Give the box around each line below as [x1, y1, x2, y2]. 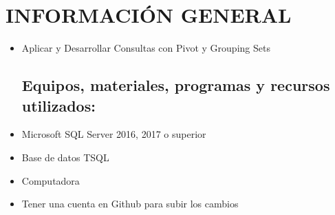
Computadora [21, 173, 80, 187]
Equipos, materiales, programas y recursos [21, 74, 330, 96]
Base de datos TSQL [21, 150, 109, 164]
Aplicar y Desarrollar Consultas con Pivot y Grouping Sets [21, 41, 270, 55]
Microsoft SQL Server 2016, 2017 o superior [21, 127, 206, 141]
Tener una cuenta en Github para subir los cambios [21, 196, 239, 211]
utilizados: [21, 94, 96, 116]
